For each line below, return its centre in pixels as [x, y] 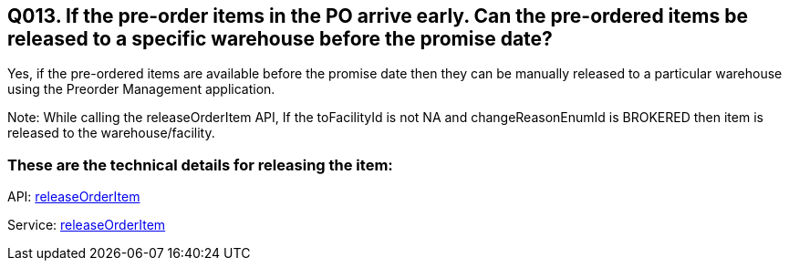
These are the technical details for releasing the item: [200, 165]
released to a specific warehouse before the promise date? [280, 39]
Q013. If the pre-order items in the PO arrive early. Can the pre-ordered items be [378, 16]
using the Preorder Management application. [141, 89]
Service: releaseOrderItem [87, 225]
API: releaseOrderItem [74, 197]
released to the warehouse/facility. [111, 133]
